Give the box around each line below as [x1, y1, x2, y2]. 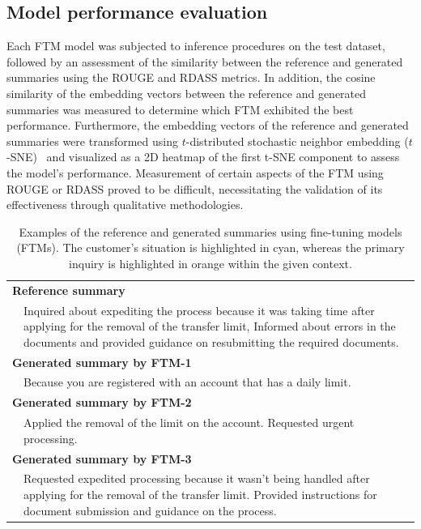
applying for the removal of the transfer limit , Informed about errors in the [23, 318, 396, 335]
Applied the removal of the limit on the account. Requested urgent [23, 414, 355, 431]
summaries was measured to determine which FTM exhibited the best [6, 100, 354, 117]
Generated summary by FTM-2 [12, 394, 192, 411]
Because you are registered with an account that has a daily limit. [23, 373, 351, 390]
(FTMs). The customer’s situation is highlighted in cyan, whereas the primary [16, 239, 405, 256]
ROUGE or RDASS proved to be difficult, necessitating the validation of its [6, 180, 383, 197]
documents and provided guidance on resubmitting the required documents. [23, 333, 399, 350]
